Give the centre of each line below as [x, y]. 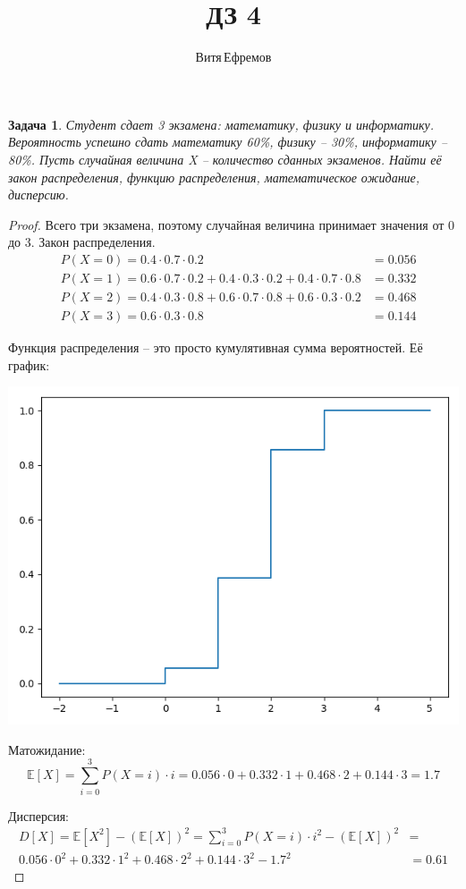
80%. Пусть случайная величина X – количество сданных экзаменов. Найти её [225, 159]
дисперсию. [38, 195]
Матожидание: [47, 749]
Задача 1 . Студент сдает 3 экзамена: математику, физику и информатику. [221, 124]
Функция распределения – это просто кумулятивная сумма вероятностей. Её [216, 347]
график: [29, 364]
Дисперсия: [38, 815]
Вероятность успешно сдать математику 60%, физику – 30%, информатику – [228, 142]
